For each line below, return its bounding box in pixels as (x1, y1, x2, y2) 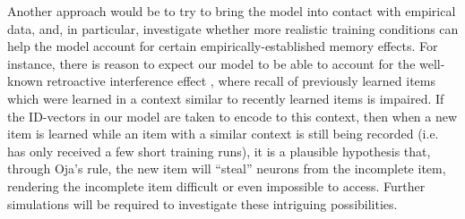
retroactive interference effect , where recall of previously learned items (47, 72, 435, 90)
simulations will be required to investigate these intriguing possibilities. (7, 194, 398, 213)
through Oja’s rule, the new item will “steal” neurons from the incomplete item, (7, 159, 446, 178)
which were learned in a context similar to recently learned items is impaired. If (7, 88, 444, 107)
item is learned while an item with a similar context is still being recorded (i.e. (7, 124, 439, 143)
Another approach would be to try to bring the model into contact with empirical (7, 2, 456, 20)
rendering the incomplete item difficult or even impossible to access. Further (7, 176, 426, 195)
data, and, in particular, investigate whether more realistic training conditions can (7, 19, 459, 38)
